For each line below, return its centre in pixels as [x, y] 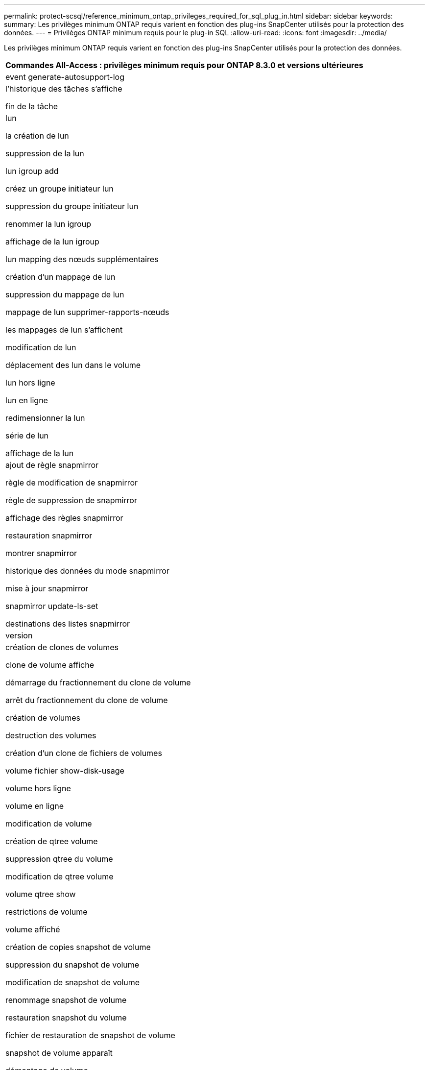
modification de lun [41, 347]
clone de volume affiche [50, 665]
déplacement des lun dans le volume [73, 365]
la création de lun [37, 136]
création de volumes [43, 718]
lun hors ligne [30, 383]
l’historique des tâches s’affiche [64, 89]
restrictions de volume [47, 912]
